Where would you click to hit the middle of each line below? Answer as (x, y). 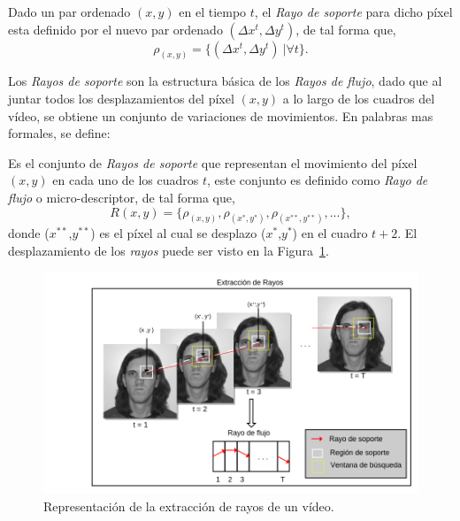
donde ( (29, 233)
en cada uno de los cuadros (126, 180)
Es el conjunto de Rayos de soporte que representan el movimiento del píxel (213, 162)
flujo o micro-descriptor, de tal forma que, (122, 198)
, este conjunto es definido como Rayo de (318, 180)
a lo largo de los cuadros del (359, 99)
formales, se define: (59, 133)
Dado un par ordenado (69, 11)
